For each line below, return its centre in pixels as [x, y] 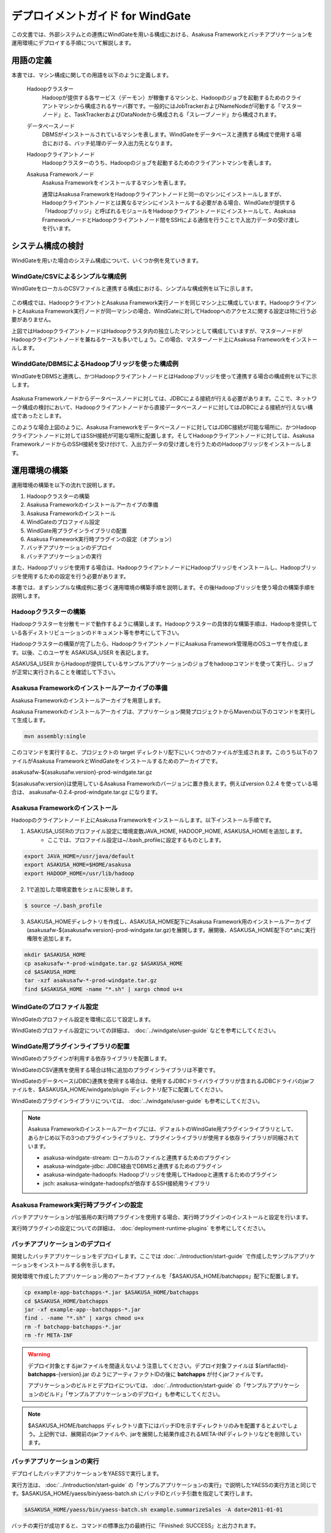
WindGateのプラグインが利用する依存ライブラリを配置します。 [91, 1058]
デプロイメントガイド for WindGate [101, 16]
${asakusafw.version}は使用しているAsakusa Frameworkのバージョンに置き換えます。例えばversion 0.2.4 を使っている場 [165, 783]
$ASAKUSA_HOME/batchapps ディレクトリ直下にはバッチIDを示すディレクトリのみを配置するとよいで [158, 1425]
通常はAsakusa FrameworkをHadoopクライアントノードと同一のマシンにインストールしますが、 [163, 194]
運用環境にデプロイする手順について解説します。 [73, 42]
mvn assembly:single [55, 736]
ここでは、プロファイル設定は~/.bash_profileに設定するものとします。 [136, 839]
